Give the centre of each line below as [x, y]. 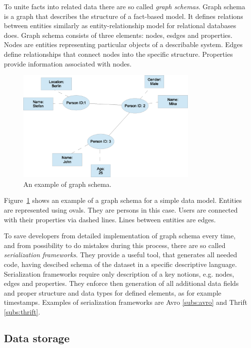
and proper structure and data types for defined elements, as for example [113, 292]
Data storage [37, 338]
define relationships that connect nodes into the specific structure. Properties [118, 54]
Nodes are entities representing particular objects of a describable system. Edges [123, 44]
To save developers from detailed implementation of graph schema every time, [120, 236]
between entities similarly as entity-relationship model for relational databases [120, 25]
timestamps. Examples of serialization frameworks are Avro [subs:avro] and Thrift [126, 302]
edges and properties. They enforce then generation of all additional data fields [121, 283]
